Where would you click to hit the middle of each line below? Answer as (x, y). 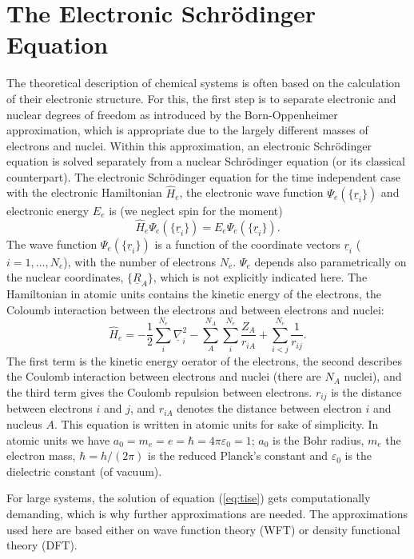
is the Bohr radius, (318, 439)
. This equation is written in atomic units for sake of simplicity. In (216, 424)
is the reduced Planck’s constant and (238, 455)
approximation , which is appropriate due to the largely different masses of (187, 130)
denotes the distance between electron (269, 408)
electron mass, (41, 455)
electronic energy (48, 210)
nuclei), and (373, 376)
